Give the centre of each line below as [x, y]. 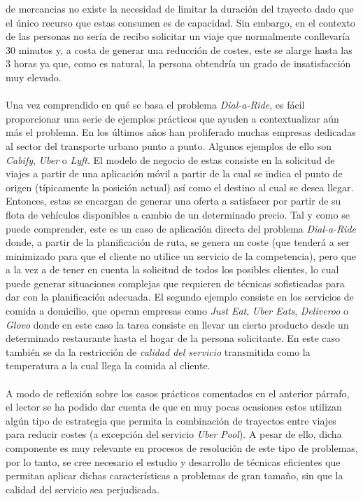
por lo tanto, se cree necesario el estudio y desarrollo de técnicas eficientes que [173, 461]
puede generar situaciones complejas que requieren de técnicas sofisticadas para [175, 283]
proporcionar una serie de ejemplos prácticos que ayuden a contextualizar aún [172, 118]
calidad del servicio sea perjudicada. [83, 489]
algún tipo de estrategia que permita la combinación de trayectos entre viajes [171, 420]
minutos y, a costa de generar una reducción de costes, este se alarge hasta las [185, 49]
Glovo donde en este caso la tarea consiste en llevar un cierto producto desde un [177, 324]
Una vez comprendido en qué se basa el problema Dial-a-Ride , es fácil [155, 105]
